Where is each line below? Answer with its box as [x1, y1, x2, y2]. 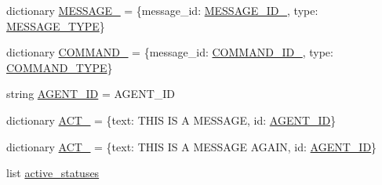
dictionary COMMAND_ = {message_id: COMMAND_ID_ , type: [6, 44, 333, 60]
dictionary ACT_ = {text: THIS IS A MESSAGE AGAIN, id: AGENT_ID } [6, 138, 377, 154]
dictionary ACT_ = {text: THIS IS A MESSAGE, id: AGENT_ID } [6, 111, 337, 128]
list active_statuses [6, 165, 100, 181]
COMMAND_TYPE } [6, 59, 113, 75]
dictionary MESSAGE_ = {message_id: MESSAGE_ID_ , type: [6, 2, 318, 18]
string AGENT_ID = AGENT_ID [6, 85, 176, 102]
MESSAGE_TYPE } [6, 17, 105, 34]
